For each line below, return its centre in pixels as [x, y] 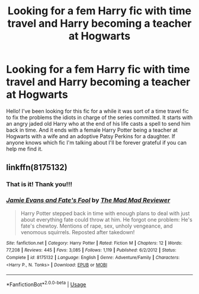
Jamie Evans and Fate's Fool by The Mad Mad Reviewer [88, 200]
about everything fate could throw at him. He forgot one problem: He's [106, 219]
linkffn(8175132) [37, 167]
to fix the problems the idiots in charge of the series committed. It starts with [99, 117]
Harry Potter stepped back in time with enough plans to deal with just [105, 213]
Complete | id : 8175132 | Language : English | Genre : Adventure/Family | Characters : [93, 257]
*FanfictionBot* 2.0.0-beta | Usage [46, 284]
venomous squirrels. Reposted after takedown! [78, 232]
